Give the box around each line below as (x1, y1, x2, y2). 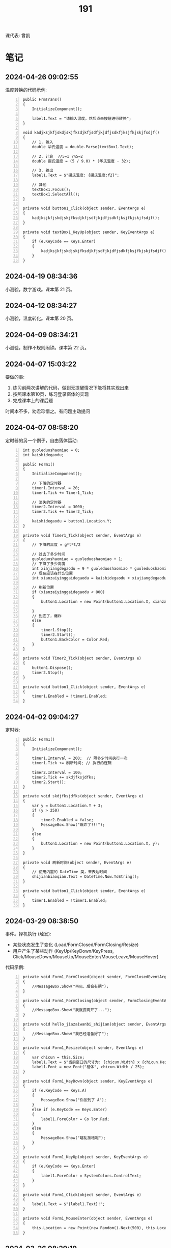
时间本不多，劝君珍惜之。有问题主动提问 (5, 408, 90, 414)
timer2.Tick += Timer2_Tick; (32, 509, 94, 514)
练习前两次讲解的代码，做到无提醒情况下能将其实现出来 (12, 385, 129, 391)
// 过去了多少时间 (32, 552, 66, 557)
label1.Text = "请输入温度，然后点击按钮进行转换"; (32, 116, 131, 121)
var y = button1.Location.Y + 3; (32, 803, 103, 809)
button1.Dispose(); (32, 665, 73, 671)
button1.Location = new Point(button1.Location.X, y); (41, 841, 160, 846)
